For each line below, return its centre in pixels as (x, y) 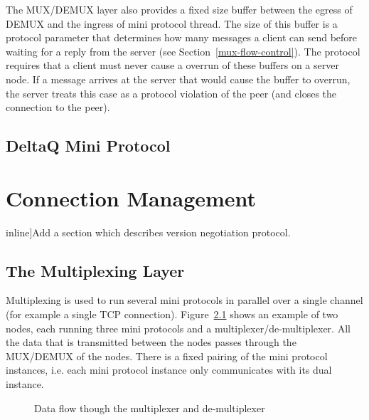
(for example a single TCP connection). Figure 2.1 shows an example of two (172, 314)
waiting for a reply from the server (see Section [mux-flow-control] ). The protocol (183, 51)
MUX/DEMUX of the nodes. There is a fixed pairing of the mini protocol (167, 356)
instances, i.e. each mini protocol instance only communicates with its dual (169, 370)
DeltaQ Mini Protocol (88, 146)
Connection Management (131, 198)
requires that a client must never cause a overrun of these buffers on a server (172, 65)
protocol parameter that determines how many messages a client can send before (182, 37)
